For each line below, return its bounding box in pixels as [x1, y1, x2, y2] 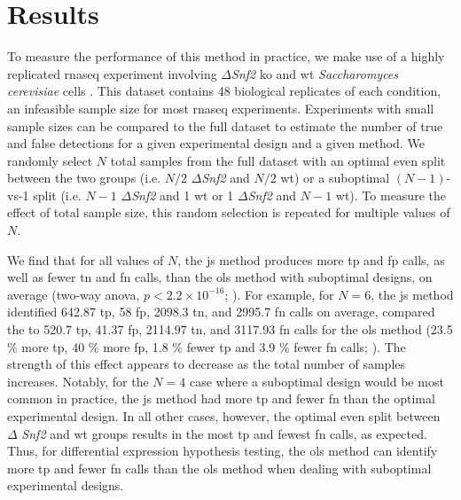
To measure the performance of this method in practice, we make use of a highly [7, 47, 445, 66]
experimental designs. [7, 476, 124, 495]
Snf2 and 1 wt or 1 [131, 185, 234, 204]
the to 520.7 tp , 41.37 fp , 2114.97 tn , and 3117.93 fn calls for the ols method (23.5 [7, 320, 453, 339]
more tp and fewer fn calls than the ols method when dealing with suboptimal [7, 458, 432, 477]
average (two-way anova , [7, 285, 140, 303]
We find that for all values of [7, 250, 164, 269]
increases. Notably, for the [7, 371, 149, 390]
